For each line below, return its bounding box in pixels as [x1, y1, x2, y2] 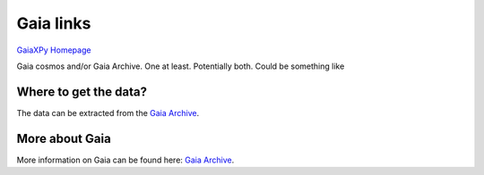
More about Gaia [16, 130, 111, 146]
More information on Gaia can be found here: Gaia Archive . [16, 154, 235, 165]
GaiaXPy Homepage [16, 45, 91, 55]
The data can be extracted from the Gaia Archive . [16, 107, 200, 118]
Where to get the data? [16, 84, 148, 99]
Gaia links [16, 13, 91, 33]
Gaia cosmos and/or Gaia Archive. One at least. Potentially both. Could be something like [16, 61, 345, 71]
